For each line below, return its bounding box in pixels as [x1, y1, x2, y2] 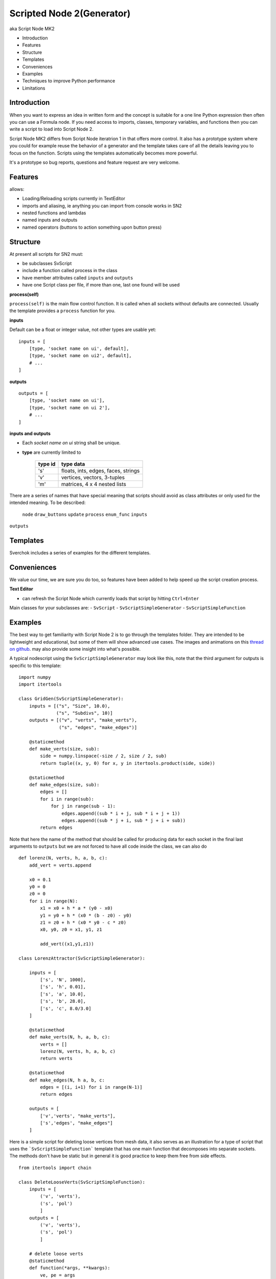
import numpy [18, 674, 51, 680]
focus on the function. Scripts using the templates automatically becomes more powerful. [9, 150, 198, 156]
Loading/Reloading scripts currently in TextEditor [22, 195, 125, 202]
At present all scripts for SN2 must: [9, 251, 84, 257]
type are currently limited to [22, 449, 81, 455]
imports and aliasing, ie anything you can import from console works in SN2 [22, 203, 182, 209]
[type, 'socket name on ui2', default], [29, 353, 132, 359]
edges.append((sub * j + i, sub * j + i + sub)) [61, 818, 186, 823]
